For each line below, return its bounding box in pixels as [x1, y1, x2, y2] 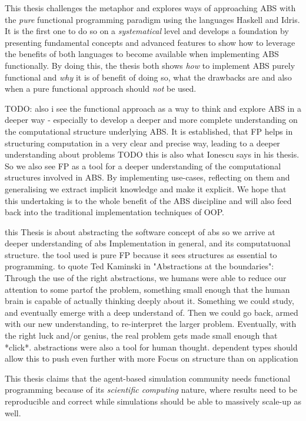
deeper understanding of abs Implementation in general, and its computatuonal [5, 237, 291, 249]
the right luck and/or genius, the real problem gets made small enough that [5, 329, 278, 342]
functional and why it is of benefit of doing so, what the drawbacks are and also [5, 71, 292, 83]
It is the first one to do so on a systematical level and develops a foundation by [5, 25, 289, 37]
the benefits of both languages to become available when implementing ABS [5, 48, 279, 60]
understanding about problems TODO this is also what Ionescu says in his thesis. [5, 148, 300, 161]
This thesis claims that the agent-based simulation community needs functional [5, 372, 291, 384]
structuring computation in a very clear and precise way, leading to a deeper [5, 136, 280, 149]
